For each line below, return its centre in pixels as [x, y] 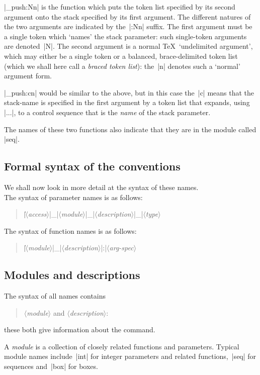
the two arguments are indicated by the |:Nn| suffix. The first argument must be [128, 26]
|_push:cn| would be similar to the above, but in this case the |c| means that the [129, 92]
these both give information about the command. [80, 330]
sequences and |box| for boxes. [51, 366]
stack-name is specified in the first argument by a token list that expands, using [127, 102]
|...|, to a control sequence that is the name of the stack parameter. [107, 112]
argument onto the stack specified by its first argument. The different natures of [127, 16]
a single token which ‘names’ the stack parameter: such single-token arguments [125, 36]
